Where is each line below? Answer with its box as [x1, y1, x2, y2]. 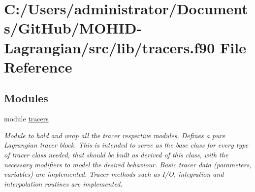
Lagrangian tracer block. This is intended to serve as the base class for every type [4, 140, 249, 150]
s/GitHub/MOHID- [4, 18, 142, 38]
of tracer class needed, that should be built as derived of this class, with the [4, 149, 228, 159]
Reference [4, 56, 72, 77]
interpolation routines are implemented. [4, 178, 123, 189]
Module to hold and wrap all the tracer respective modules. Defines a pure [4, 130, 225, 140]
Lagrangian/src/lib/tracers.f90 [4, 37, 215, 57]
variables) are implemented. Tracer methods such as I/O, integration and [4, 169, 224, 179]
